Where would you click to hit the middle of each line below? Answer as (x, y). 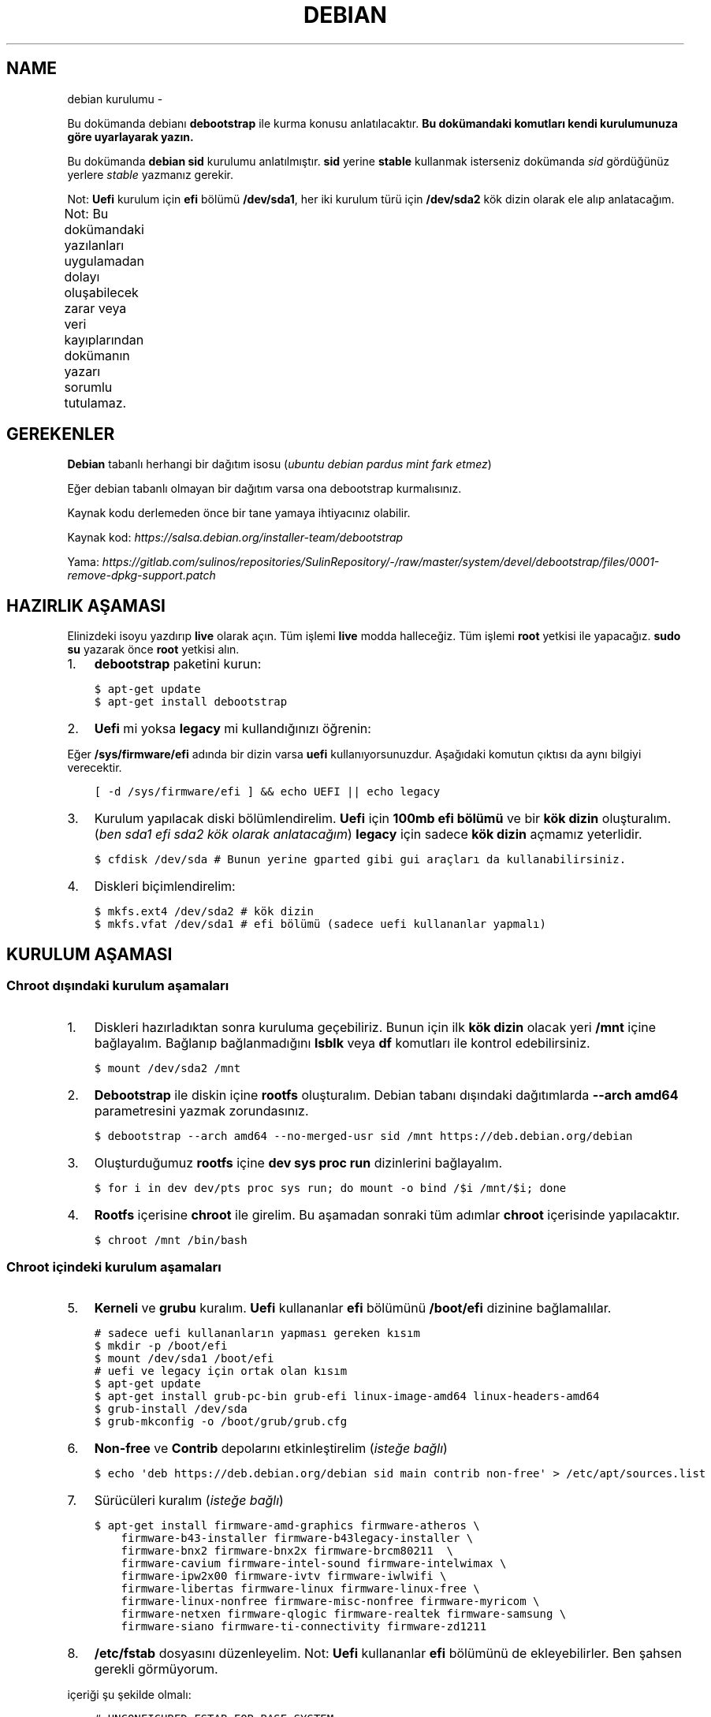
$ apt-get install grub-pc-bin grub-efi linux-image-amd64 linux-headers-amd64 (347, 1397)
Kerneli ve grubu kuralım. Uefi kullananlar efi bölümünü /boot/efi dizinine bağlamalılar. (353, 1308)
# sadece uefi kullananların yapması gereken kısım (257, 1333)
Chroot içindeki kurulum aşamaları (114, 1266)
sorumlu (88, 387)
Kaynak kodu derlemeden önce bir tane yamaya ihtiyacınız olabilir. (239, 513)
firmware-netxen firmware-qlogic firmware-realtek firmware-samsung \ (344, 1614)
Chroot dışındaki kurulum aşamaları (118, 986)
